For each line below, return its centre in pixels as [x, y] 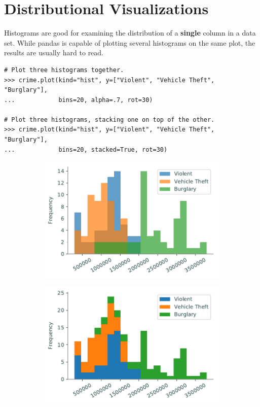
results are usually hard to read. [54, 53]
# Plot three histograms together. [64, 70]
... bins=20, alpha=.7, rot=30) [79, 100]
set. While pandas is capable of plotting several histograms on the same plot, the [130, 42]
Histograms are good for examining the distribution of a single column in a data [130, 33]
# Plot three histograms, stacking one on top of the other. [109, 120]
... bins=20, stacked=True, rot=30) [86, 149]
